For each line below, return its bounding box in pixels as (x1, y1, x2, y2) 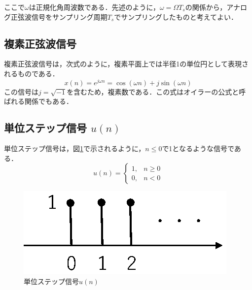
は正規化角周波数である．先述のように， (29, 2, 160, 12)
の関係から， (185, 2, 227, 12)
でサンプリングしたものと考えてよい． (114, 11, 238, 22)
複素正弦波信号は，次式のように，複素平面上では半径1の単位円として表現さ (4, 59, 249, 69)
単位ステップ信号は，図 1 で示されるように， (4, 143, 145, 154)
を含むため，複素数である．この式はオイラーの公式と (67, 86, 239, 97)
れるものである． (4, 68, 59, 78)
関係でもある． (24, 96, 73, 106)
